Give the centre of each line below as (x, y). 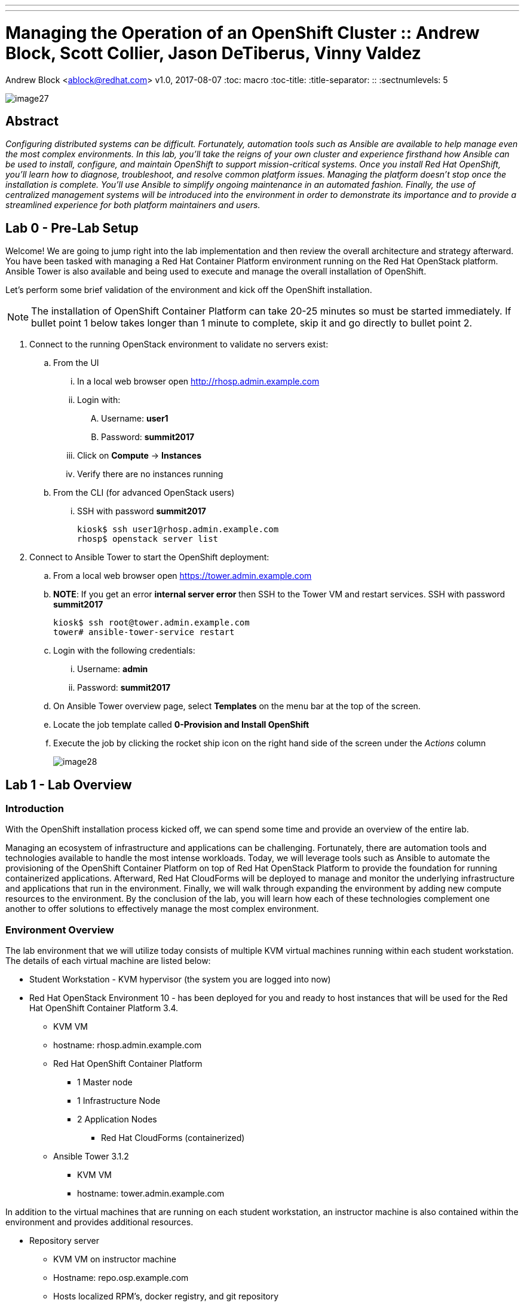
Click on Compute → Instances (140, 456)
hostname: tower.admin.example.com (151, 1194)
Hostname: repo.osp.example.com (121, 1278)
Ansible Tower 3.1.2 (91, 1157)
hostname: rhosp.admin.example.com (128, 1045)
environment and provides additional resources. (99, 1222)
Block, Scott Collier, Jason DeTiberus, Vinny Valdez (213, 53)
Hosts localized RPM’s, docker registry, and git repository (166, 1296)
